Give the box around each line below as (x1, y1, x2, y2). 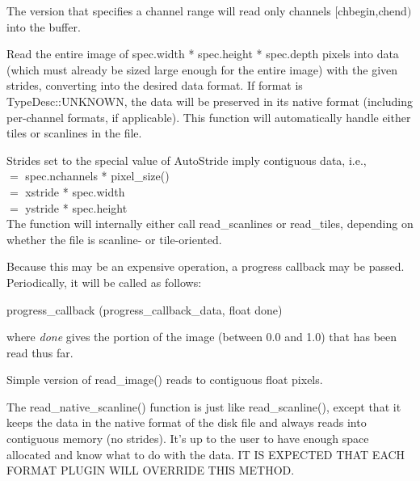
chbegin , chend (338, 2, 407, 19)
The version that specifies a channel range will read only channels (6, 2, 331, 19)
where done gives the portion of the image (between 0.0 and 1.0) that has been (6, 328, 397, 345)
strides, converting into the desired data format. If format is (6, 77, 303, 94)
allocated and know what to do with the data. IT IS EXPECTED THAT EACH (6, 445, 405, 462)
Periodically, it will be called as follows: (6, 273, 202, 290)
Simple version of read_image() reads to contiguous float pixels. (6, 371, 323, 388)
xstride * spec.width (25, 183, 125, 200)
